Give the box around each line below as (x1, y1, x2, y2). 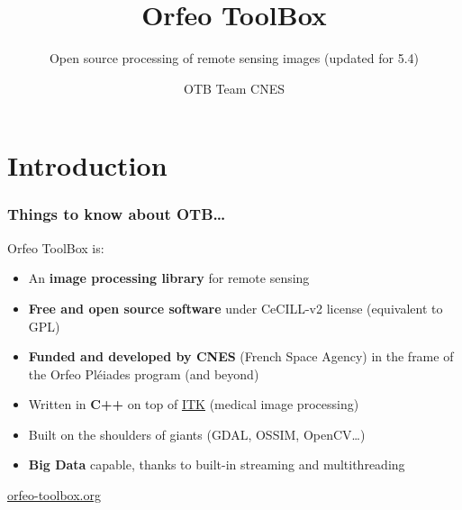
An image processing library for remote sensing (28, 269, 310, 287)
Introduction (7, 147, 168, 184)
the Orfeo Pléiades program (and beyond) (28, 364, 259, 383)
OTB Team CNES (184, 78, 285, 97)
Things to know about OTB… (7, 203, 226, 225)
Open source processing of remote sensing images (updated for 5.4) (49, 49, 420, 68)
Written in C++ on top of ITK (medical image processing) (28, 395, 359, 414)
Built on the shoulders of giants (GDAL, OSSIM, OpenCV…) (28, 424, 366, 443)
